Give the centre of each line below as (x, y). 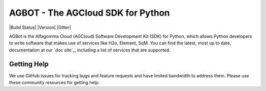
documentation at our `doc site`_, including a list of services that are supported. (90, 50)
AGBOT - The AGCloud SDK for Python (89, 13)
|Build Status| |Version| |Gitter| (40, 27)
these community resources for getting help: (54, 83)
